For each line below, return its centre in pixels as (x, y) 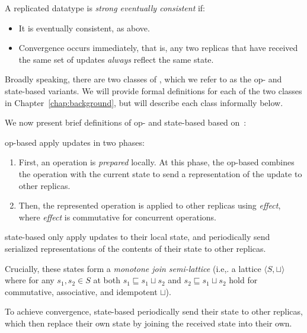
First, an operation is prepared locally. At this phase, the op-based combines (156, 162)
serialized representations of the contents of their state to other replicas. (135, 248)
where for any (30, 280)
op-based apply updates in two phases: (75, 142)
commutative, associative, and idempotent (81, 291)
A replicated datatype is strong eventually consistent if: (105, 8)
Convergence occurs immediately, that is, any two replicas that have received (158, 48)
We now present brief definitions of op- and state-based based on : (126, 122)
